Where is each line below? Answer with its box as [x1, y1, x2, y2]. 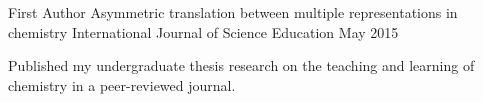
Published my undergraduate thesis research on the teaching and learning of [8, 55, 475, 76]
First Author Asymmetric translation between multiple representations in [8, 2, 458, 22]
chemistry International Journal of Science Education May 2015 [8, 21, 399, 42]
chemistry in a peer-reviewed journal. [8, 74, 236, 95]
